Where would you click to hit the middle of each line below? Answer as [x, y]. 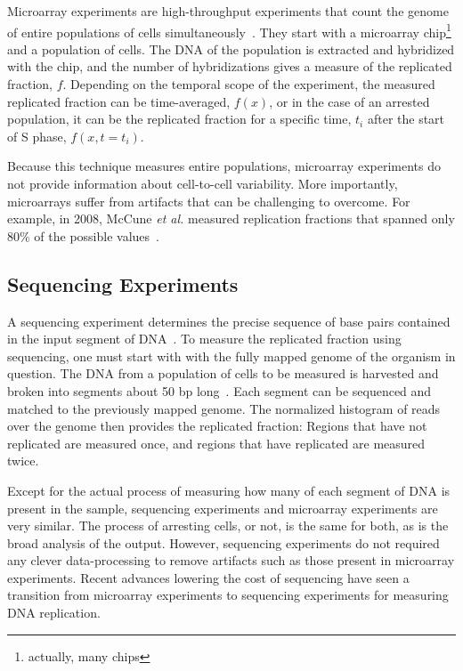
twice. [23, 461]
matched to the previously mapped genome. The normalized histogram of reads [224, 408]
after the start [406, 119]
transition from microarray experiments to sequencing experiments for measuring [228, 595]
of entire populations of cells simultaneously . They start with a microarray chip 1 [229, 30]
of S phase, [37, 136]
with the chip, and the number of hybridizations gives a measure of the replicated [230, 66]
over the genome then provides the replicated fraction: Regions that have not [217, 426]
